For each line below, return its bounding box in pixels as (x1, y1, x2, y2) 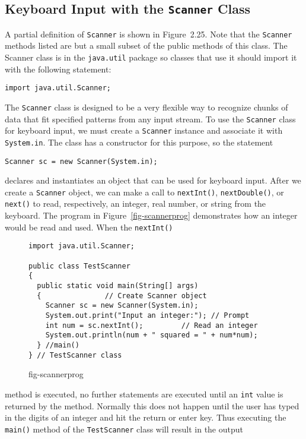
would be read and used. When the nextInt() (5, 220, 173, 233)
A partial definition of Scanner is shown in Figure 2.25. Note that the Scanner (5, 27, 292, 40)
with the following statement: (5, 62, 111, 75)
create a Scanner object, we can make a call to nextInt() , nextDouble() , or (5, 185, 284, 198)
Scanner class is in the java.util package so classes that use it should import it (5, 51, 297, 64)
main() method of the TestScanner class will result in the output (5, 422, 243, 435)
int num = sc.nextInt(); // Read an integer (45, 321, 258, 330)
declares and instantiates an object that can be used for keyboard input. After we (5, 174, 301, 187)
